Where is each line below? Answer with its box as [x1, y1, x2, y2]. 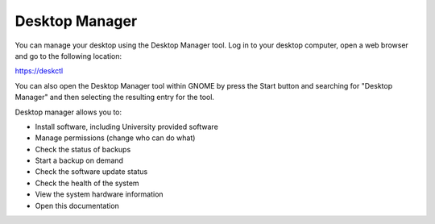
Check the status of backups [35, 144, 131, 154]
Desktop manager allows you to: [14, 107, 122, 117]
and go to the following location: [14, 51, 122, 60]
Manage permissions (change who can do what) [35, 133, 196, 143]
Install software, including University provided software [35, 122, 219, 131]
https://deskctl [14, 66, 64, 76]
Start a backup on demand [35, 156, 124, 165]
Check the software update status [35, 167, 148, 176]
